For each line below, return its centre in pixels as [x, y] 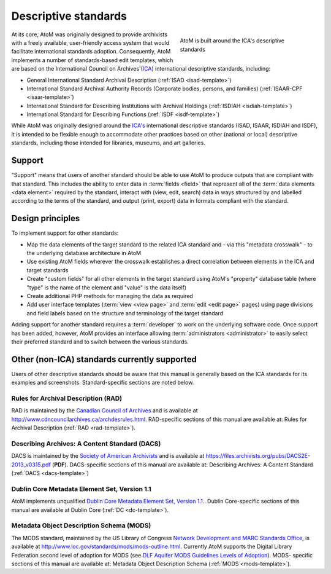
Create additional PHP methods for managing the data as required [110, 296]
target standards [48, 270]
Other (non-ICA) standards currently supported [104, 359]
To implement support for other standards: [65, 233]
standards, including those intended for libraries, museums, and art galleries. [108, 143]
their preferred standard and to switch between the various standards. [100, 342]
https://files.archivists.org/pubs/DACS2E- [258, 456]
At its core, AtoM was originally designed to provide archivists [89, 34]
